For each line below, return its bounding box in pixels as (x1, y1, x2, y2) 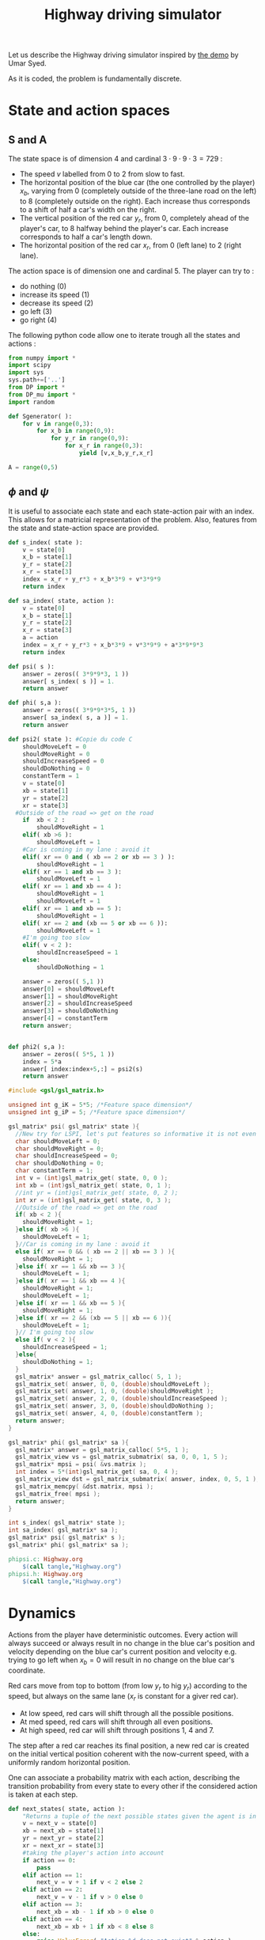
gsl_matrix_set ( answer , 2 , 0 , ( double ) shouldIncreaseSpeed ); (15, 1395, 229, 1403)
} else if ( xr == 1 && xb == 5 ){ (15, 1299, 126, 1307)
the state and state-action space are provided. (8, 523, 160, 532)
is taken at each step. (8, 1790, 78, 1799)
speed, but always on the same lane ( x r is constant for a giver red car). (8, 1691, 239, 1703)
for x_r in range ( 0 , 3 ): (64, 441, 144, 450)
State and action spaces (8, 101, 170, 119)
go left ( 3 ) (19, 306, 53, 316)
